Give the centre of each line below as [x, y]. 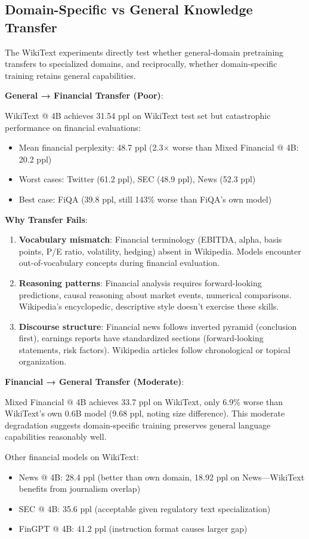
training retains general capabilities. [70, 75]
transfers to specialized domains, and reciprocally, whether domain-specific [141, 64]
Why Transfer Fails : [46, 219]
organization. [43, 361]
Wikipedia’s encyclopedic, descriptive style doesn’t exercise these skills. [149, 306]
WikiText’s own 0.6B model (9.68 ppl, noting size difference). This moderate [145, 413]
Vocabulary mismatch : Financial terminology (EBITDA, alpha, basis [150, 239]
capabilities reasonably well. [56, 437]
